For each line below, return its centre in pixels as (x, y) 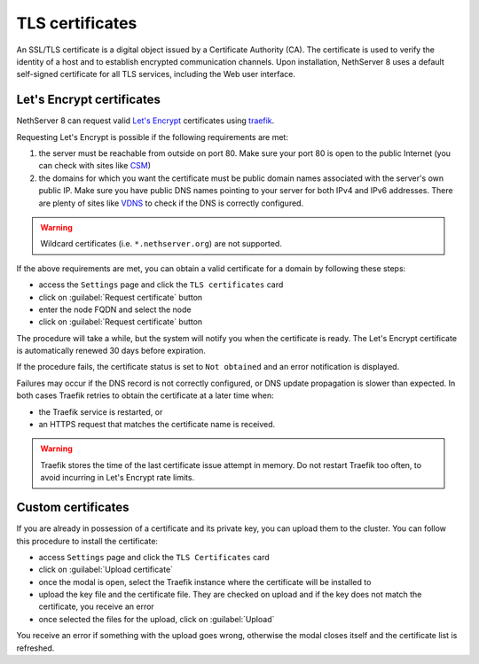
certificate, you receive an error (96, 606)
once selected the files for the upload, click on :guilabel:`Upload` (157, 619)
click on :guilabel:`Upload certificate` (106, 570)
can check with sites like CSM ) (94, 166)
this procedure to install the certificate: (87, 541)
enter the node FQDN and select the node (115, 309)
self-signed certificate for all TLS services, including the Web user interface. (156, 74)
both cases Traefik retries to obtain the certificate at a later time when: (145, 395)
